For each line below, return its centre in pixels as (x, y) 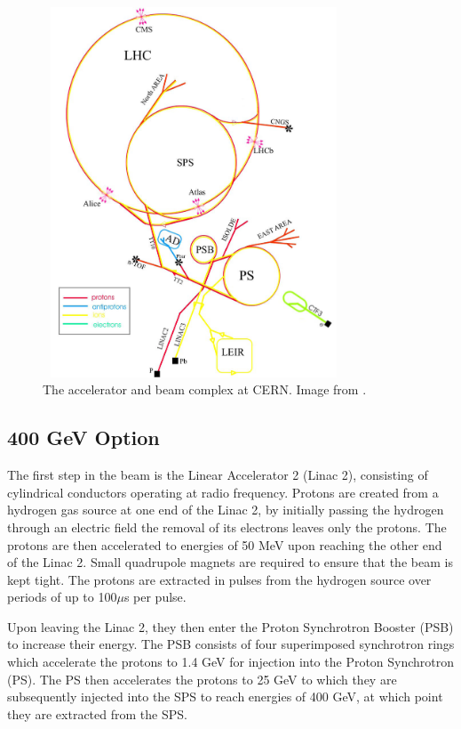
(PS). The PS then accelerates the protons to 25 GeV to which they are (202, 679)
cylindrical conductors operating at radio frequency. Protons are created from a (223, 492)
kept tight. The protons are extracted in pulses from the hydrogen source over (219, 579)
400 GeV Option (83, 437)
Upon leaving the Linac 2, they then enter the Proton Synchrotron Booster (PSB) (230, 626)
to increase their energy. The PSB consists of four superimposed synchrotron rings (231, 644)
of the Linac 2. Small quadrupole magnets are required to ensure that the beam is (230, 562)
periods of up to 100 (62, 597)
